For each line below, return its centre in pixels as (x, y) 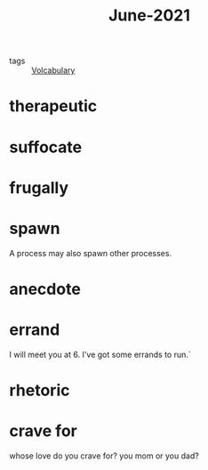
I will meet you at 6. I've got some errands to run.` (100, 354)
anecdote (45, 289)
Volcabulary (53, 70)
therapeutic (53, 106)
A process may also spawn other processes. (90, 253)
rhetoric (40, 390)
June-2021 (149, 16)
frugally (39, 187)
